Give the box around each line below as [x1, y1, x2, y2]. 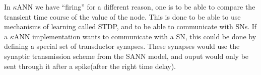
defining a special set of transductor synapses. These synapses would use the [4, 41, 240, 51]
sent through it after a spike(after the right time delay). [4, 60, 176, 71]
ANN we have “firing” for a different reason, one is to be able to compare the [17, 2, 255, 12]
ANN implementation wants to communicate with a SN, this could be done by [14, 31, 256, 41]
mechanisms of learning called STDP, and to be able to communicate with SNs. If [4, 21, 257, 32]
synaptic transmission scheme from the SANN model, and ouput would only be [4, 50, 249, 61]
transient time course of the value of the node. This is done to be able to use [4, 11, 241, 22]
